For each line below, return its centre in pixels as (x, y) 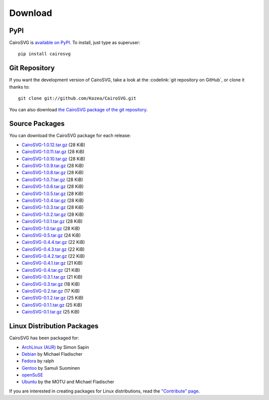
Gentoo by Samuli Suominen (51, 368)
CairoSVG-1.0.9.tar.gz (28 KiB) (53, 166)
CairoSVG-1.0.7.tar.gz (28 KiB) (52, 180)
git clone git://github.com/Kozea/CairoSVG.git (77, 99)
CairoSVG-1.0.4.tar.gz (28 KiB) (53, 200)
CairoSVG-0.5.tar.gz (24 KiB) (51, 235)
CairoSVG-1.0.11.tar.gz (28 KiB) (53, 152)
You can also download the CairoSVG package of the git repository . (78, 109)
